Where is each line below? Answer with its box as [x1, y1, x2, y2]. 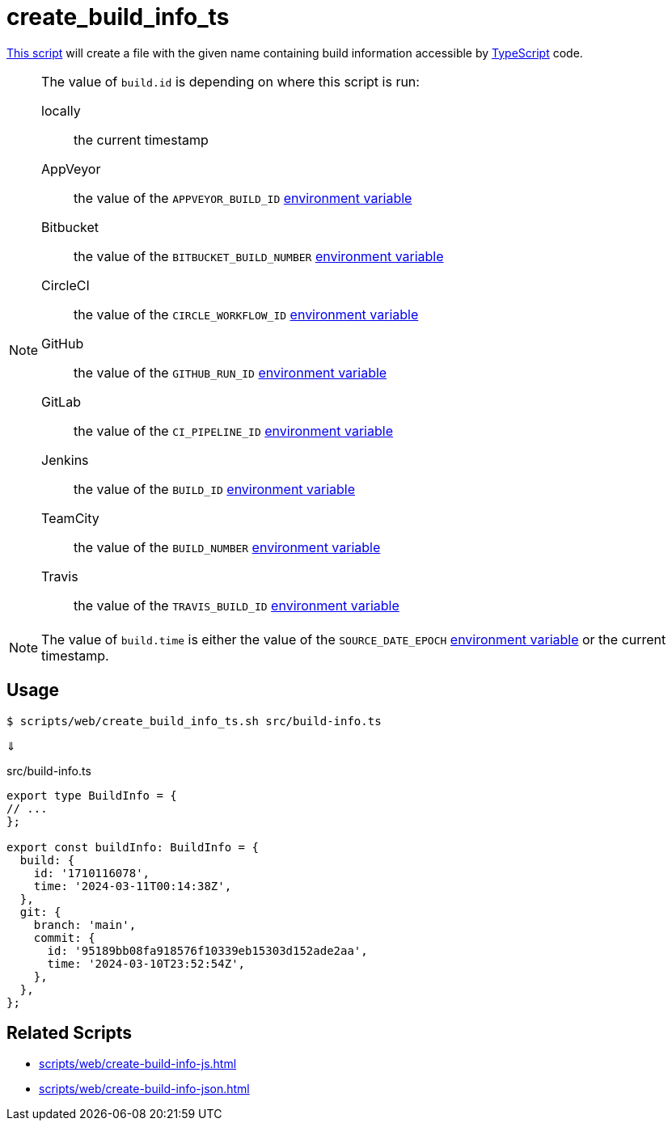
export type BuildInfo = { [6, 788, 177, 802]
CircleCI [41, 276, 90, 293]
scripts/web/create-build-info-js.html [39, 1057, 237, 1071]
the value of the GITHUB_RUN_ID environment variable [74, 364, 387, 381]
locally [41, 102, 81, 119]
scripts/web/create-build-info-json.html [39, 1082, 250, 1096]
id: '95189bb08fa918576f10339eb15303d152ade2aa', [47, 943, 368, 957]
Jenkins [41, 451, 89, 468]
